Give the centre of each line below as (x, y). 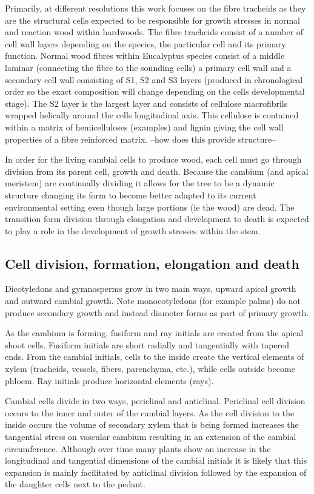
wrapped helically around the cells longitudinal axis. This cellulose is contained (152, 115)
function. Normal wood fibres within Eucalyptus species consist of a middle (145, 56)
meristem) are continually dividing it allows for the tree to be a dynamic (140, 183)
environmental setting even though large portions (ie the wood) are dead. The (150, 207)
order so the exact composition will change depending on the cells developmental (155, 91)
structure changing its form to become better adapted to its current (131, 195)
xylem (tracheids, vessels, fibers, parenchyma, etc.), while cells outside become (150, 369)
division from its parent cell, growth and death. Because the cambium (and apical (157, 171)
